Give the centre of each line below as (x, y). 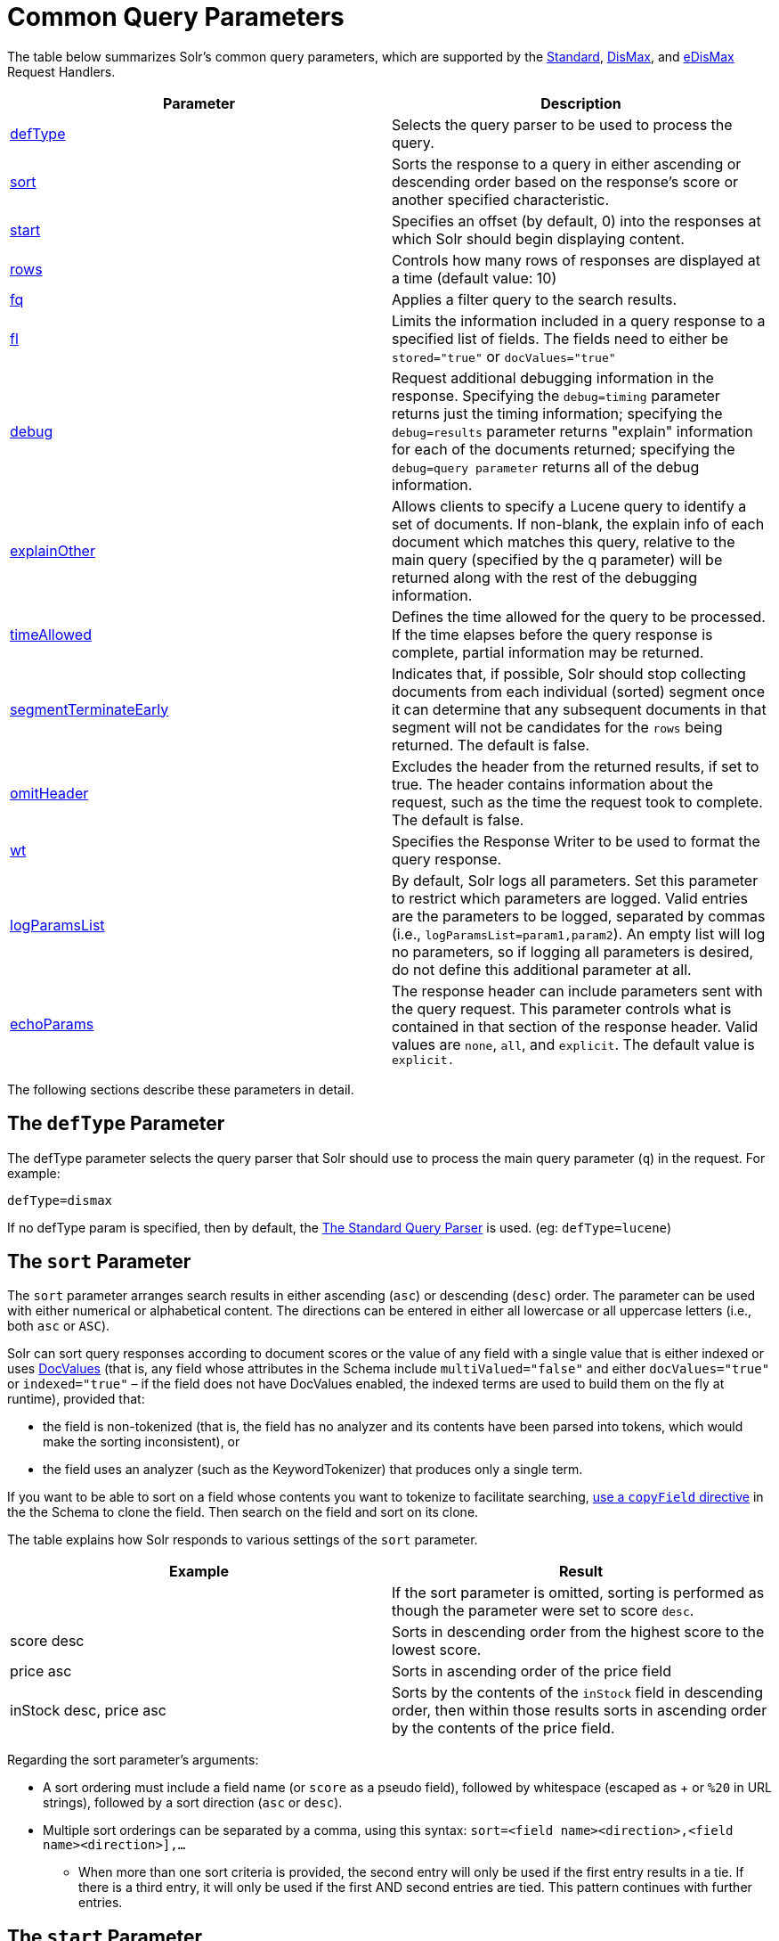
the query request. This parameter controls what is (562, 1008)
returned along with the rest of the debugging (544, 577)
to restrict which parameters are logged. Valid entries (570, 898)
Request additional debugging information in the (553, 377)
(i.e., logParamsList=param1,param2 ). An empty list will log (579, 934)
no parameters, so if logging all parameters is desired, (573, 951)
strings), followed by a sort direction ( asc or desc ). (193, 1803)
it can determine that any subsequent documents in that (579, 709)
